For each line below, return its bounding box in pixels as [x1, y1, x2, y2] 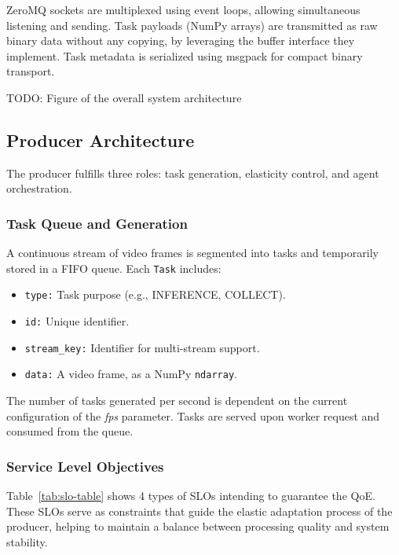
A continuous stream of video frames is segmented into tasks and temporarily [6, 244, 379, 261]
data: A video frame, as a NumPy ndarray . [24, 366, 237, 382]
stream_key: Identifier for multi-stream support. [24, 339, 260, 355]
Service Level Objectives [6, 456, 164, 476]
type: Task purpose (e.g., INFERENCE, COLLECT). [24, 286, 286, 303]
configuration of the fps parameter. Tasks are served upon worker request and [6, 407, 380, 424]
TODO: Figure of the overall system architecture [6, 89, 242, 105]
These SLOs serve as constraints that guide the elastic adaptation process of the [6, 502, 393, 519]
